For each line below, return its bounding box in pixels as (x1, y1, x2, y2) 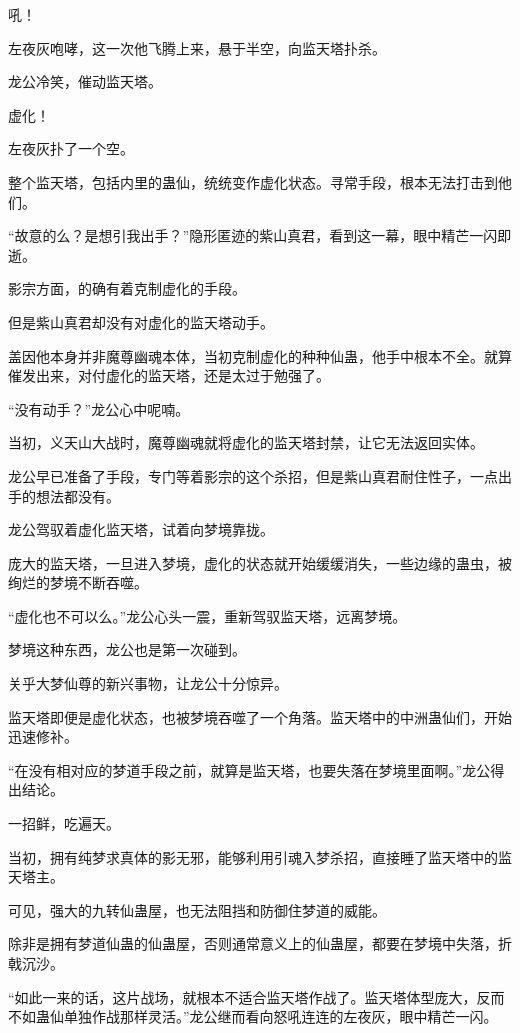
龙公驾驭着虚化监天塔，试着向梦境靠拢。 (8, 519, 274, 540)
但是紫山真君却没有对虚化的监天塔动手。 (8, 311, 274, 332)
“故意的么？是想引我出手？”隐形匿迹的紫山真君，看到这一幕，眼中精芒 (8, 225, 470, 246)
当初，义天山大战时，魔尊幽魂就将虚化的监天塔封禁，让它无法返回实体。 (8, 432, 484, 453)
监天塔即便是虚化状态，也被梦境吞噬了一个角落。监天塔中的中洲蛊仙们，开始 (8, 706, 512, 727)
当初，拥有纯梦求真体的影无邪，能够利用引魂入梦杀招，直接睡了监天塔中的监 (8, 846, 512, 867)
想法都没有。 (35, 485, 120, 506)
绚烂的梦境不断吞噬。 (8, 572, 148, 593)
